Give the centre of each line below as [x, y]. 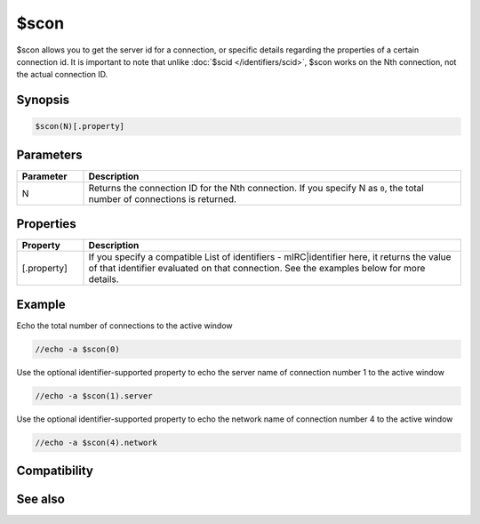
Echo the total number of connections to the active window [124, 326]
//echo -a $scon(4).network [96, 442]
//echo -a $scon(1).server [94, 395]
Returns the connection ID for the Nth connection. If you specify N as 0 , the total [256, 188]
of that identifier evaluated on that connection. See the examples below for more [257, 269]
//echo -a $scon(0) [77, 349]
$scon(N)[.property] [80, 126]
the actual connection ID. [62, 75]
